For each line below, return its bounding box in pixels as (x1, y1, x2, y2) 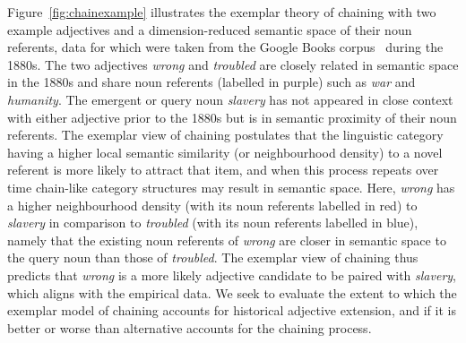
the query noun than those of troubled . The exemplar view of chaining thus (7, 248, 419, 267)
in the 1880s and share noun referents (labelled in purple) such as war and (7, 73, 416, 91)
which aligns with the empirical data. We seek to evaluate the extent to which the (7, 283, 457, 302)
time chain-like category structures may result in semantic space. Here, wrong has (7, 177, 455, 196)
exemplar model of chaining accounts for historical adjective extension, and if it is (7, 301, 456, 320)
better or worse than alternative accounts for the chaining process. (7, 318, 372, 337)
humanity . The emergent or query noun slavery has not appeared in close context (7, 90, 453, 108)
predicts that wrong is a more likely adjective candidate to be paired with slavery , (7, 265, 457, 284)
